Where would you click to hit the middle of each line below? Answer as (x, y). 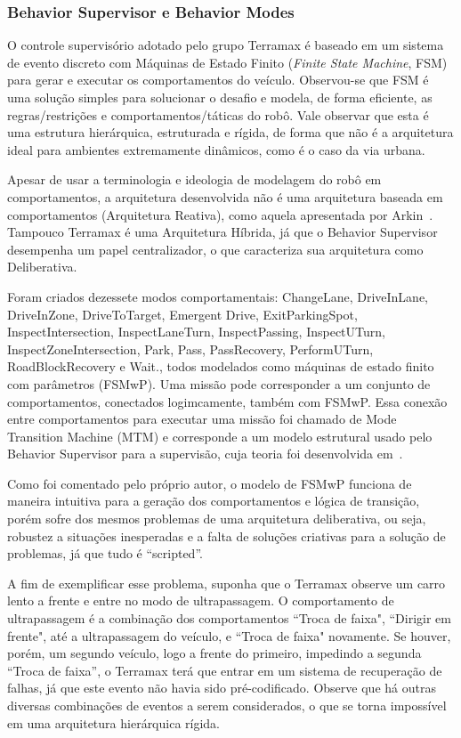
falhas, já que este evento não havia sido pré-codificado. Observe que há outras (222, 688)
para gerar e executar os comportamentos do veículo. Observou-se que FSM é (218, 80)
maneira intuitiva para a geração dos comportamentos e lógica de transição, (214, 501)
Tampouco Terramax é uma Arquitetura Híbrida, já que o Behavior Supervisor (222, 232)
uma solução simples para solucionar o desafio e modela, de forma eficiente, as (220, 97)
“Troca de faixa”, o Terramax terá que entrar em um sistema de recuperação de (225, 670)
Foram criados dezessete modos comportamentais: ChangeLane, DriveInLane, (218, 296)
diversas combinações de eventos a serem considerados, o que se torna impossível (227, 705)
